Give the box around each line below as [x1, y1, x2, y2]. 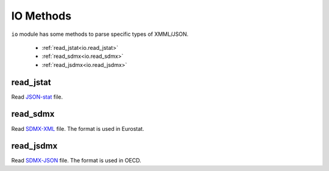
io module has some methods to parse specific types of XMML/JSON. [11, 30, 189, 38]
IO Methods [11, 9, 72, 23]
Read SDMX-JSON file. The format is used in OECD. [11, 157, 141, 164]
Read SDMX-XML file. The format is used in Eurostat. [11, 125, 144, 132]
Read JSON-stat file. [11, 93, 63, 100]
